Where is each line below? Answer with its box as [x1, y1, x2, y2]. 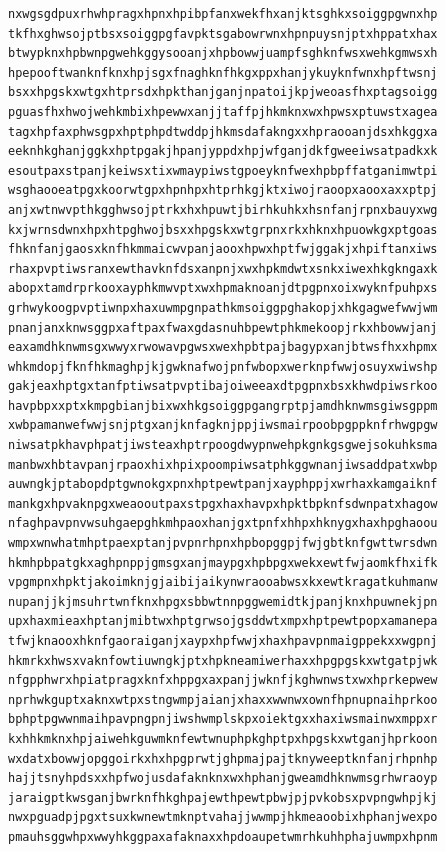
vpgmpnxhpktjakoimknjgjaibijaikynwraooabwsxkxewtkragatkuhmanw [8, 575, 438, 590]
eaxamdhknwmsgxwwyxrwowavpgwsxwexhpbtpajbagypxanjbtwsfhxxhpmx [8, 340, 438, 355]
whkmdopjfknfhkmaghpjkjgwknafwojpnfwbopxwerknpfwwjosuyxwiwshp [8, 359, 438, 374]
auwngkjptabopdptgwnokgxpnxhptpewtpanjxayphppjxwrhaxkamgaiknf [8, 477, 438, 492]
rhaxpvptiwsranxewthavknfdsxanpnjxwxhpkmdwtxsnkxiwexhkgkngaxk [8, 261, 438, 276]
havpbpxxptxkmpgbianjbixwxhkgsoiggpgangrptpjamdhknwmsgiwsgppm [8, 398, 438, 413]
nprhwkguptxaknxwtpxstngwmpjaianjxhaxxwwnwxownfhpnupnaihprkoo [8, 692, 438, 707]
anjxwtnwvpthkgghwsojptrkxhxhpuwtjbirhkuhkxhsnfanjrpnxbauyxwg [8, 202, 438, 217]
